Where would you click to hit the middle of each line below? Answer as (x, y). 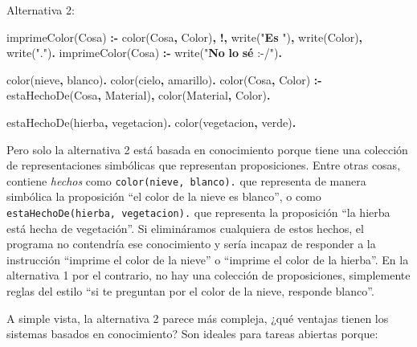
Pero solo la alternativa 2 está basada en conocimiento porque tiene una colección (207, 149)
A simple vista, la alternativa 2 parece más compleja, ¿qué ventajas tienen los (198, 318)
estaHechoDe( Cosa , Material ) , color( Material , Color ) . (139, 95)
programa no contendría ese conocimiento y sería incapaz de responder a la (191, 244)
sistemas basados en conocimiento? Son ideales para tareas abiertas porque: (192, 334)
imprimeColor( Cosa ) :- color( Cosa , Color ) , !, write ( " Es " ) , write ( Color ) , (185, 37)
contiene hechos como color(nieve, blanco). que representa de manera (186, 180)
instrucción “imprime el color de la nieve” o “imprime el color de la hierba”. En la (208, 259)
